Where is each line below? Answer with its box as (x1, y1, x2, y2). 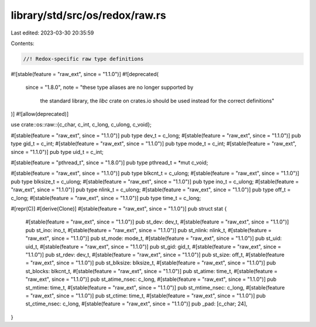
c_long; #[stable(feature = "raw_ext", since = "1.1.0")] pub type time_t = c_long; (11, 194, 201, 201)
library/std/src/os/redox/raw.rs (11, 9, 166, 22)
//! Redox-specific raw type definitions (23, 56, 144, 62)
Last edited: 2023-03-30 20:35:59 (11, 29, 94, 36)
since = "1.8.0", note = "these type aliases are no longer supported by (25, 84, 194, 91)
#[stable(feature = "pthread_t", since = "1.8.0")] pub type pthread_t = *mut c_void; (11, 159, 208, 166)
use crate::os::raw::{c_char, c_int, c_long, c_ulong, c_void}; (11, 121, 152, 128)
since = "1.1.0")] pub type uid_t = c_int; (11, 148, 104, 155)
